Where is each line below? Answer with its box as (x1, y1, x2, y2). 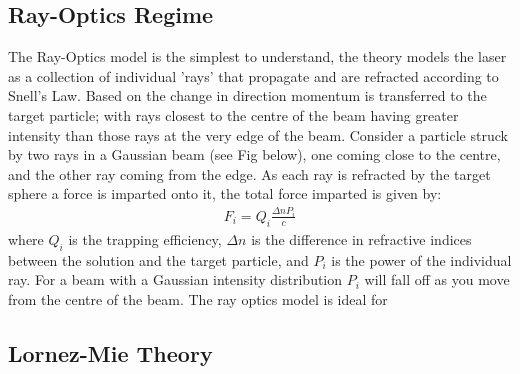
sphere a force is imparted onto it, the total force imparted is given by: (8, 183, 442, 204)
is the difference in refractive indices (251, 228, 472, 249)
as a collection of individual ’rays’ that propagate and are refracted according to (8, 65, 499, 86)
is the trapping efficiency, (68, 228, 222, 249)
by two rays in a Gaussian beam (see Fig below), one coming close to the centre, (8, 144, 501, 165)
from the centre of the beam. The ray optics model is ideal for (8, 288, 388, 309)
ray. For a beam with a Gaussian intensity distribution (8, 269, 343, 290)
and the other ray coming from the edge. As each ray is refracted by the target (8, 163, 491, 184)
